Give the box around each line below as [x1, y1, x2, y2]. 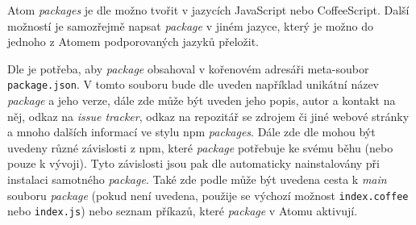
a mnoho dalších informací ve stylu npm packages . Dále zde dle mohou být [7, 123, 376, 140]
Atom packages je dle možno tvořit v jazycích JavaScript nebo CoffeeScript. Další [7, 2, 410, 18]
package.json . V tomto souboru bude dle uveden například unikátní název [7, 76, 380, 93]
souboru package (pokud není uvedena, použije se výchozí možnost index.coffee [7, 186, 409, 203]
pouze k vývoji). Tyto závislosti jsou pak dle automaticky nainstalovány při [7, 155, 380, 172]
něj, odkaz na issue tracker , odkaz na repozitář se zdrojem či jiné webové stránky [7, 107, 410, 124]
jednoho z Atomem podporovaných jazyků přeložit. [7, 33, 259, 50]
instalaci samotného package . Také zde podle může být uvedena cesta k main [7, 171, 387, 187]
